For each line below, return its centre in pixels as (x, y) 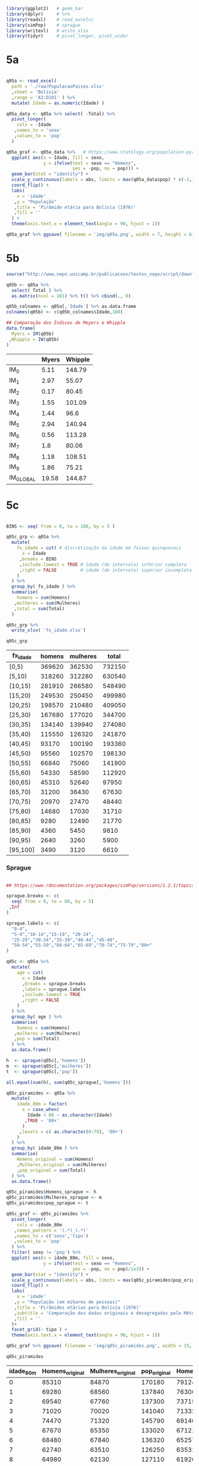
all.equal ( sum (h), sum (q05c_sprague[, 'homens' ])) (69, 1082)
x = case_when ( (41, 1110)
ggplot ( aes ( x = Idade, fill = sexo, (58, 157)
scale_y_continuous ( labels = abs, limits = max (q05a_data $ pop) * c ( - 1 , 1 (103, 180)
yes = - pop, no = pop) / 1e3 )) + (111, 1269)
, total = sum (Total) (39, 608)
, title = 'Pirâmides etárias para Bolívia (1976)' (78, 1308)
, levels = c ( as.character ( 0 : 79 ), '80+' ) (71, 1132)
